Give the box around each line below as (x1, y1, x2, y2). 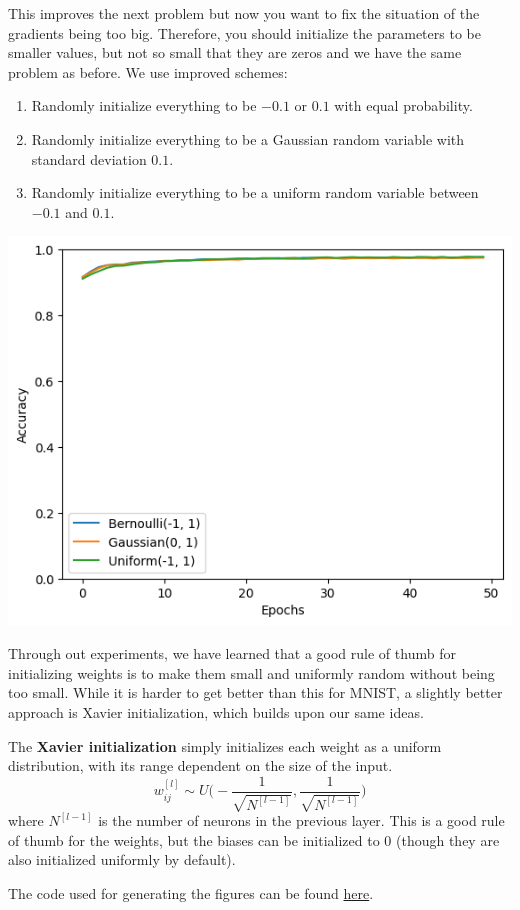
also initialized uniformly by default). (8, 849, 236, 870)
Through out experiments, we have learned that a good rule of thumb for (8, 643, 456, 664)
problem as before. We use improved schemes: (8, 61, 288, 82)
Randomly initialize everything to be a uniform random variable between (31, 182, 479, 203)
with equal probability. (334, 95, 473, 116)
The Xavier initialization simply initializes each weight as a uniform (8, 735, 442, 756)
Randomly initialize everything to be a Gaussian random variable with (31, 128, 465, 149)
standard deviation (31, 148, 147, 169)
